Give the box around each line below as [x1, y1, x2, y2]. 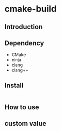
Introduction [4, 23, 43, 31]
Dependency [4, 39, 44, 47]
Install [4, 81, 24, 89]
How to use [4, 103, 39, 111]
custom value [4, 119, 46, 128]
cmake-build [4, 3, 57, 15]
